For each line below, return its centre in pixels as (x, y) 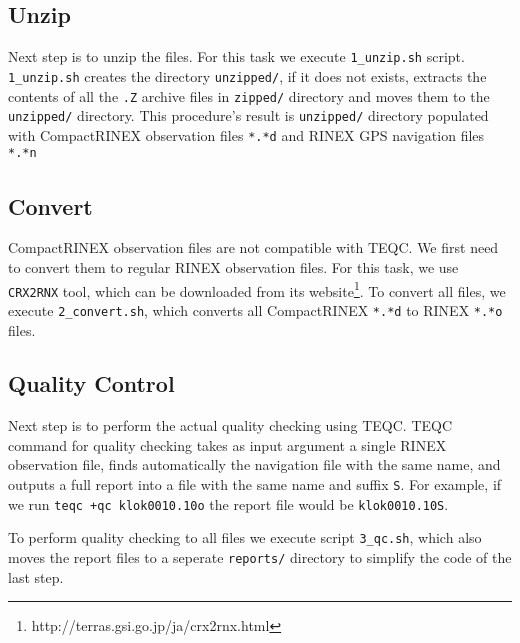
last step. (36, 576)
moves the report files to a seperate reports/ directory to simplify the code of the (260, 557)
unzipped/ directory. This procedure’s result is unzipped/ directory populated (248, 115)
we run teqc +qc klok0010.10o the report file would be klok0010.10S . (228, 503)
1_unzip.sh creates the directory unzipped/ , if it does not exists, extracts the (247, 75)
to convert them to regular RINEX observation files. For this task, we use (233, 266)
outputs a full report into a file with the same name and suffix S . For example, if (255, 484)
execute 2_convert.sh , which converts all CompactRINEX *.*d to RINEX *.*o (255, 309)
